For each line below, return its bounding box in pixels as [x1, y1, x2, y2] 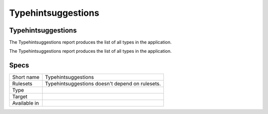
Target [12, 93, 28, 100]
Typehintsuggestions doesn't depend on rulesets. [45, 80, 161, 87]
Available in [12, 100, 39, 107]
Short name [12, 74, 40, 81]
